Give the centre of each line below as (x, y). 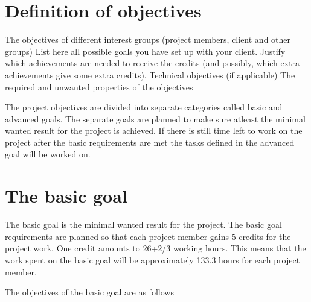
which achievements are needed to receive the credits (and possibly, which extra (152, 63)
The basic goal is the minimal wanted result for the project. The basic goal (143, 225)
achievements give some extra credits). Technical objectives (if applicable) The (150, 74)
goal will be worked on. (48, 154)
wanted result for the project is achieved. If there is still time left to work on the (154, 131)
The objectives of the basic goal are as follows (89, 292)
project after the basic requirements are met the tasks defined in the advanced (150, 142)
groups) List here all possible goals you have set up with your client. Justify (145, 51)
